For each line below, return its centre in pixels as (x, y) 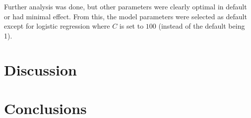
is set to (131, 26)
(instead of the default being (202, 26)
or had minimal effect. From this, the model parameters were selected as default (125, 16)
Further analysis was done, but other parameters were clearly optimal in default (125, 6)
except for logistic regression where (57, 26)
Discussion (40, 69)
